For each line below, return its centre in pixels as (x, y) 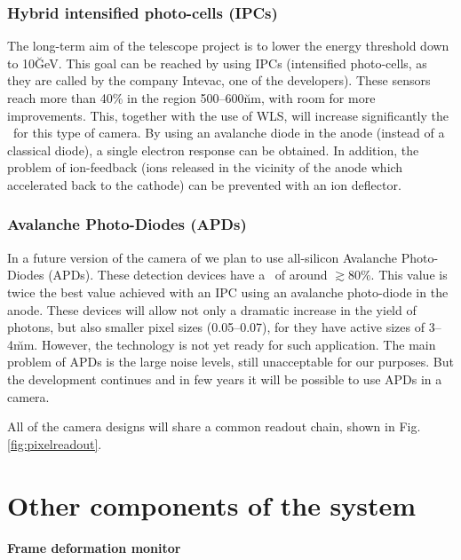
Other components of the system (212, 505)
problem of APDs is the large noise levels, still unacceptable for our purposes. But (230, 362)
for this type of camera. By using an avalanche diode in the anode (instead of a (229, 133)
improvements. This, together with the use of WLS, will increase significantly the (228, 115)
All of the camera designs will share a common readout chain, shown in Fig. (214, 426)
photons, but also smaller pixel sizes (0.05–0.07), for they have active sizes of (216, 327)
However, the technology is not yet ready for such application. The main (238, 344)
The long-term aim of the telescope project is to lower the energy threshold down (228, 46)
